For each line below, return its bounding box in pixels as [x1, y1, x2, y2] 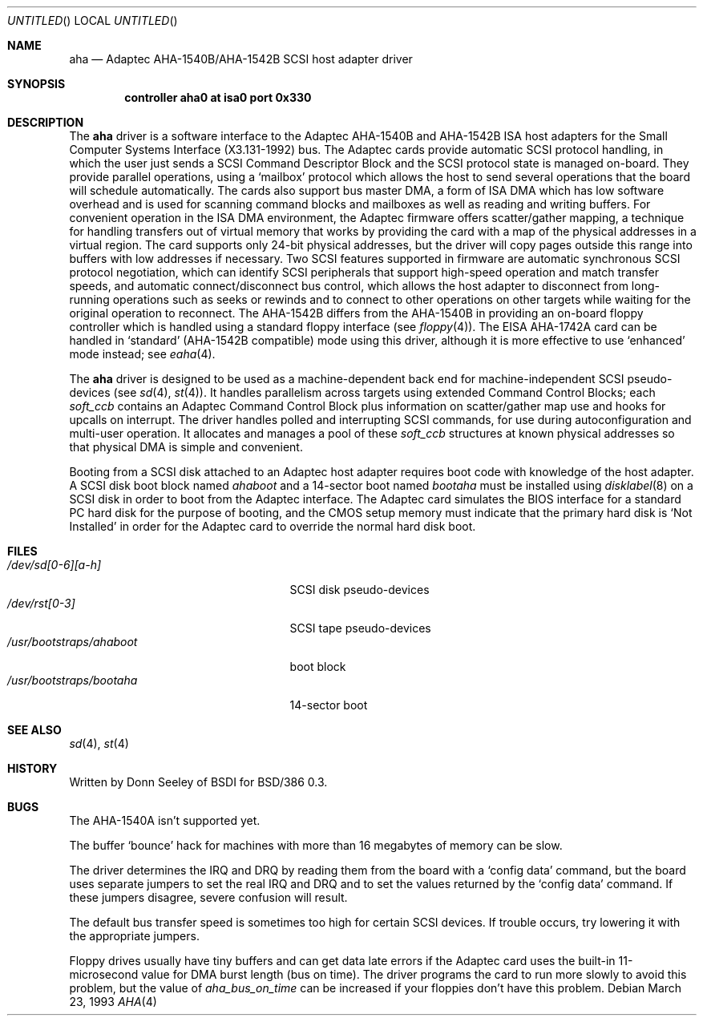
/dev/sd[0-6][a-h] [7, 558, 102, 572]
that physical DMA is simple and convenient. [69, 440, 303, 454]
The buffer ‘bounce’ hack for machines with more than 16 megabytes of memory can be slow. [69, 838, 563, 852]
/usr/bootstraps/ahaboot [7, 635, 138, 648]
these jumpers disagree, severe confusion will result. [69, 891, 348, 904]
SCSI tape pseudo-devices [289, 621, 431, 635]
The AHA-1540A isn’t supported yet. [69, 814, 261, 827]
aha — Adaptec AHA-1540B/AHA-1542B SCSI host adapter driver [69, 52, 413, 66]
